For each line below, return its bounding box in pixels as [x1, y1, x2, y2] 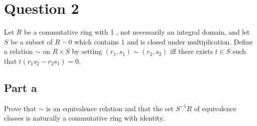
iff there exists [170, 46, 213, 56]
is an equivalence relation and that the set [46, 103, 173, 113]
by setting [72, 46, 102, 56]
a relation [4, 46, 33, 56]
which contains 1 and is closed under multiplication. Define [74, 36, 253, 46]
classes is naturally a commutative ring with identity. [4, 113, 165, 123]
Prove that [4, 103, 37, 113]
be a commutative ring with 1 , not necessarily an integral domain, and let [24, 27, 250, 37]
